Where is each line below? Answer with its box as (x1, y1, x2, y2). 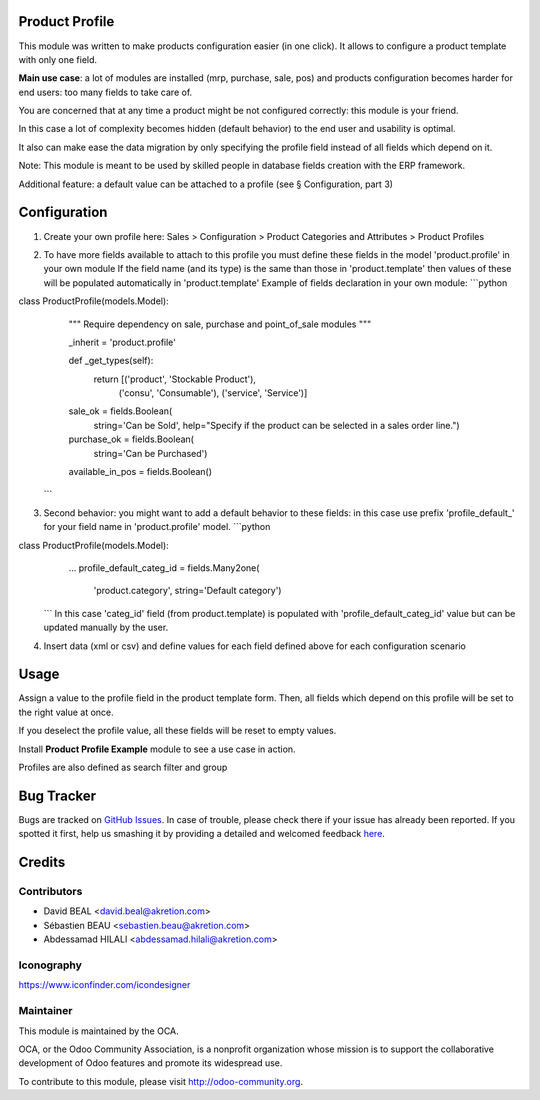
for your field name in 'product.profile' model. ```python (43, 521, 271, 533)
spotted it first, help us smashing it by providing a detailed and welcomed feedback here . (18, 828, 385, 840)
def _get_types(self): (68, 355, 154, 367)
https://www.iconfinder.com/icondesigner (18, 979, 191, 991)
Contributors (18, 885, 83, 899)
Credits (18, 854, 66, 871)
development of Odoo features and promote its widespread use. (18, 1057, 283, 1069)
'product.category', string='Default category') (93, 585, 282, 597)
